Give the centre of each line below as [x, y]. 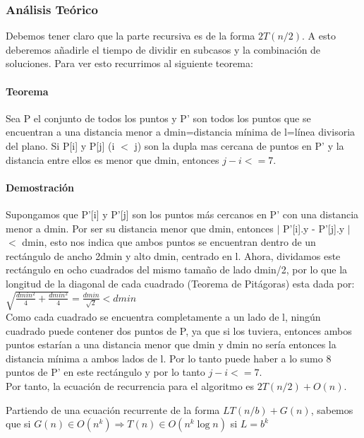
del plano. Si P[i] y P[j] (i [60, 145]
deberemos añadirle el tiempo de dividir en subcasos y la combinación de [163, 49]
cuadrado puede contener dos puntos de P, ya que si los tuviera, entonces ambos [179, 330]
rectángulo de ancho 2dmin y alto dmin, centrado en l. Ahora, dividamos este [173, 255]
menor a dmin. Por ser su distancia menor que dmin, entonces [140, 228]
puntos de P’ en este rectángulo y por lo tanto [105, 372]
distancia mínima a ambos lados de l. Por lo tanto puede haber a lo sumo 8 [169, 358]
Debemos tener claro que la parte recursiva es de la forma [131, 36]
